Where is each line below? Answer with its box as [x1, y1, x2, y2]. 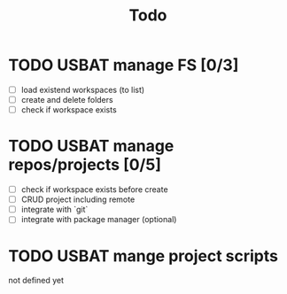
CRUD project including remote [20, 194, 136, 205]
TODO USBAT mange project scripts [8, 245, 278, 266]
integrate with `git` [20, 205, 89, 215]
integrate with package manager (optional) [20, 214, 177, 225]
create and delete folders [20, 95, 113, 104]
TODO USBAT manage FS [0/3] [8, 55, 239, 75]
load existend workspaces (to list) [20, 84, 145, 95]
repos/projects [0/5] [8, 155, 161, 175]
